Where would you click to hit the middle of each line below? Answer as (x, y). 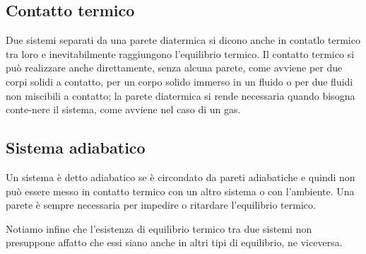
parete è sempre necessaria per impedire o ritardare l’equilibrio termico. (161, 205)
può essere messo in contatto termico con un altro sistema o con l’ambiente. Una (180, 191)
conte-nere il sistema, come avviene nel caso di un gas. (123, 109)
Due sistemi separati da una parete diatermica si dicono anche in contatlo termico (183, 40)
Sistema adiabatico (76, 148)
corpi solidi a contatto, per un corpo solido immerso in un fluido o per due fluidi (179, 81)
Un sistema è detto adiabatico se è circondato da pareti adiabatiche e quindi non (181, 177)
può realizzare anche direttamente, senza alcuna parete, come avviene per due (174, 68)
